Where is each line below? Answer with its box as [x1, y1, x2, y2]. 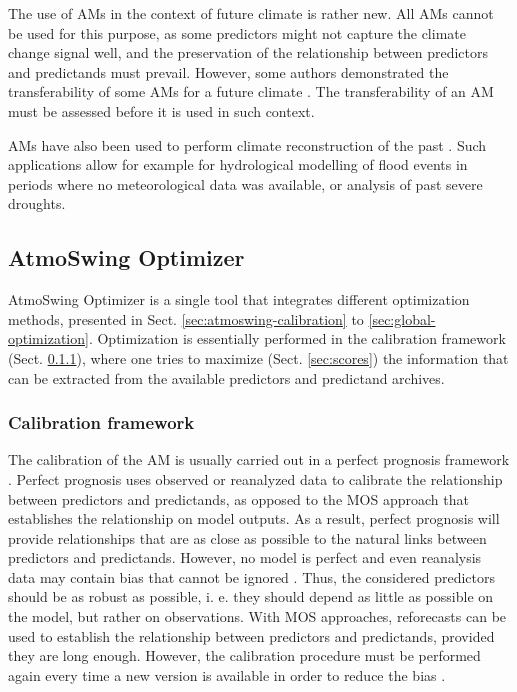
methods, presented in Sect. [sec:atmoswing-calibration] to [8, 308, 364, 329]
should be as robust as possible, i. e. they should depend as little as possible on [8, 586, 494, 607]
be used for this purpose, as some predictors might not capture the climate [8, 22, 466, 43]
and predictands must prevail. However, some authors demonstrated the [8, 61, 449, 82]
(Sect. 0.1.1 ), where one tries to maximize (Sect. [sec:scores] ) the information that [8, 347, 509, 368]
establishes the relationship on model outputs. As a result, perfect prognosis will [8, 508, 500, 529]
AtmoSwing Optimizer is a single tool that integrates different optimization [8, 289, 470, 310]
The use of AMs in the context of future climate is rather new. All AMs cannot [8, 3, 494, 23]
